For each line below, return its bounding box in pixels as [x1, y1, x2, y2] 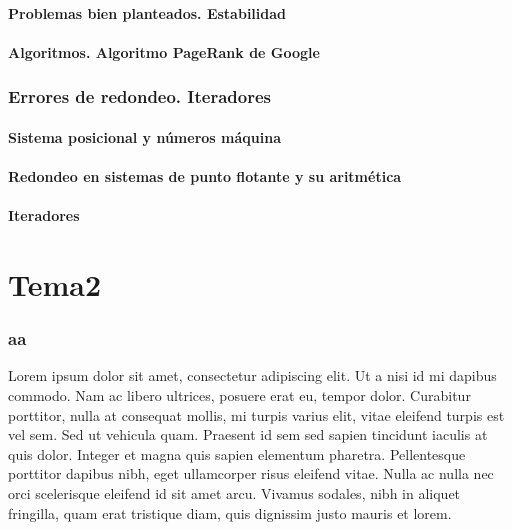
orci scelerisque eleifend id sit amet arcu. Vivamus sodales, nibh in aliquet [8, 482, 461, 503]
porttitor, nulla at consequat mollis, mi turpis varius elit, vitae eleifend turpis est [8, 404, 505, 425]
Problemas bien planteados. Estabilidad [8, 2, 286, 23]
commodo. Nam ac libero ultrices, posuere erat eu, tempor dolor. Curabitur [8, 384, 471, 405]
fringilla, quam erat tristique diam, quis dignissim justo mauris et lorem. [8, 502, 452, 523]
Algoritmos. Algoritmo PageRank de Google [8, 41, 320, 62]
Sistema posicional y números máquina [8, 126, 281, 147]
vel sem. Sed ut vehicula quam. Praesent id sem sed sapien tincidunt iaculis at [8, 424, 488, 445]
